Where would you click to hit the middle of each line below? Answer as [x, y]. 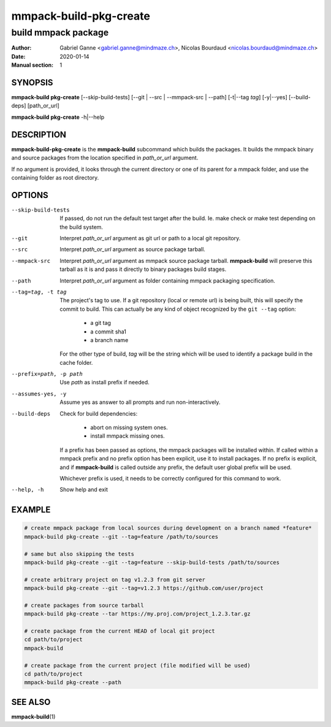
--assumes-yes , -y [39, 394]
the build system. [82, 227]
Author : [21, 48]
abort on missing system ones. [129, 428]
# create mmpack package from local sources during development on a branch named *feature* [168, 528]
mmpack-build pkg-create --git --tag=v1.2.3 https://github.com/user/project [144, 588]
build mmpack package [60, 32]
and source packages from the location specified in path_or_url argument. [105, 158]
